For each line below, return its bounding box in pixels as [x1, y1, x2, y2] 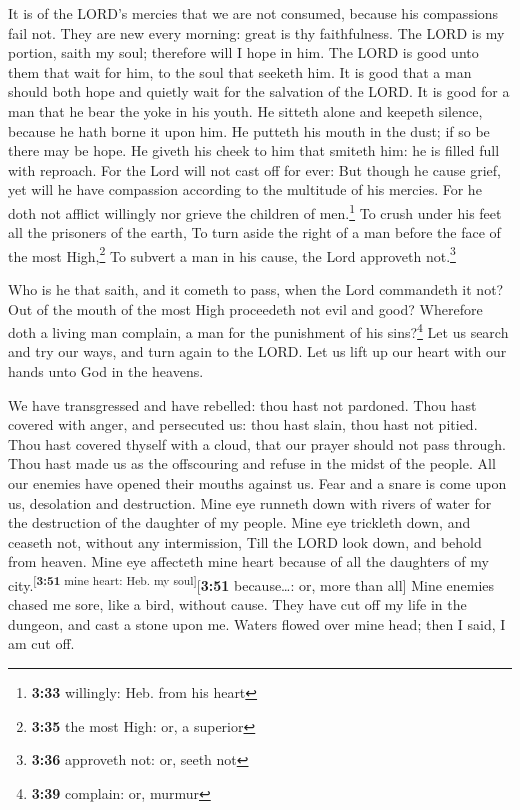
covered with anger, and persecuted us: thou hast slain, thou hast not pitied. [8, 414, 478, 435]
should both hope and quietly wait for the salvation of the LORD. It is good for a [8, 81, 510, 102]
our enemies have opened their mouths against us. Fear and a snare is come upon [8, 473, 507, 494]
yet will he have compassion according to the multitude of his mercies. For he [8, 179, 482, 200]
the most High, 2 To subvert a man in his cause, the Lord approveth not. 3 [8, 242, 456, 266]
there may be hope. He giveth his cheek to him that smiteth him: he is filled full [8, 140, 500, 161]
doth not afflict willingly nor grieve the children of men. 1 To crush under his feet [8, 199, 502, 223]
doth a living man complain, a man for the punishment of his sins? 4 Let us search [8, 319, 509, 342]
